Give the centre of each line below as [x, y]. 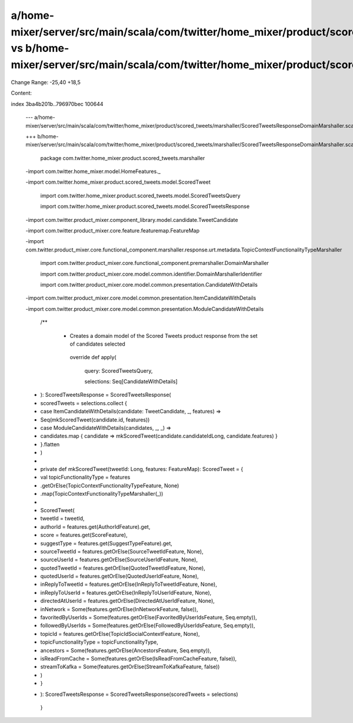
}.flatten [50, 444]
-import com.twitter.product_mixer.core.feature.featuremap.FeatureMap [113, 231]
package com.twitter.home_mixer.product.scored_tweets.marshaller [123, 158]
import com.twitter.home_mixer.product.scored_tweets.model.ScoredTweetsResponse [145, 207]
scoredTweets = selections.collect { [84, 403]
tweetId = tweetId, [62, 519]
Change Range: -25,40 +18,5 [46, 82]
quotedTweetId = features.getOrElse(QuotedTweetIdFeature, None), [123, 568]
